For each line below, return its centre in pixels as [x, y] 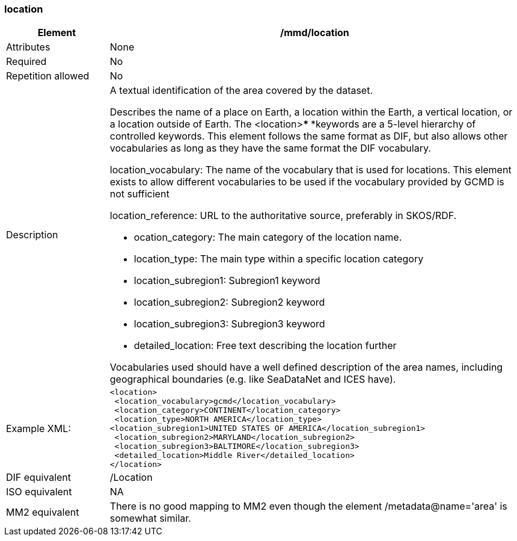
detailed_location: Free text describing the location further [265, 346]
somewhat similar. [150, 518]
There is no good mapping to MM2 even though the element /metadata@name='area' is [308, 506]
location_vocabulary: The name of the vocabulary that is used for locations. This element [311, 170]
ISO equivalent [39, 492]
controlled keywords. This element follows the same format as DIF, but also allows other [309, 136]
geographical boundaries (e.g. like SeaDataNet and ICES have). [253, 379]
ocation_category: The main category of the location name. [268, 237]
